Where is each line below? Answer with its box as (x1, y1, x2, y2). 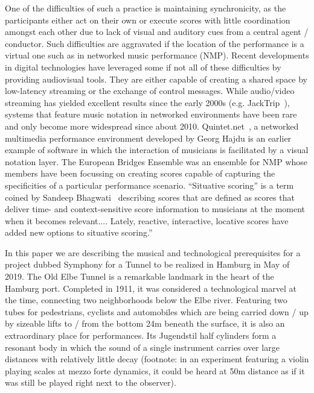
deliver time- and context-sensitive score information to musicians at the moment (5, 203, 306, 215)
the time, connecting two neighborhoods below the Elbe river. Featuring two (5, 294, 287, 306)
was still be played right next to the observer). (5, 376, 176, 389)
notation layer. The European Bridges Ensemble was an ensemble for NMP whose (5, 155, 308, 168)
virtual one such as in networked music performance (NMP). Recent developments (5, 49, 309, 61)
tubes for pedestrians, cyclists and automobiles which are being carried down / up (5, 305, 309, 318)
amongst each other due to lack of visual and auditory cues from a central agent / (5, 25, 309, 38)
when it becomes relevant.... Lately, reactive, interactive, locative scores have (5, 214, 289, 227)
